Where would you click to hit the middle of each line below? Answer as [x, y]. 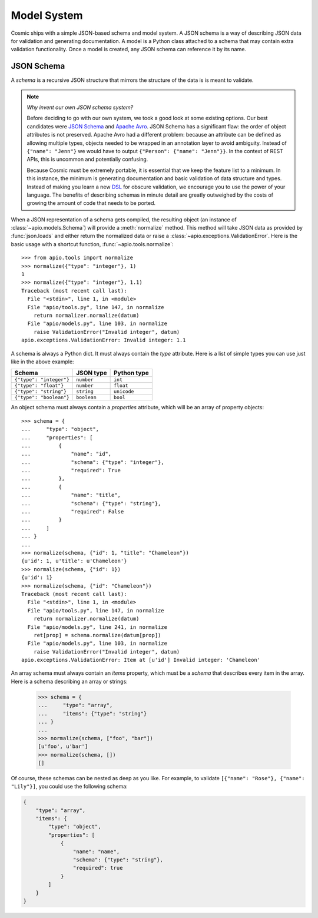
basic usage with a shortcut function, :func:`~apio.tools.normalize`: [92, 244]
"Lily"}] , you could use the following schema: [69, 787]
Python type [132, 373]
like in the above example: [42, 362]
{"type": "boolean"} [42, 397]
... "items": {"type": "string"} [92, 713]
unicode [124, 392]
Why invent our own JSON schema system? [80, 107]
